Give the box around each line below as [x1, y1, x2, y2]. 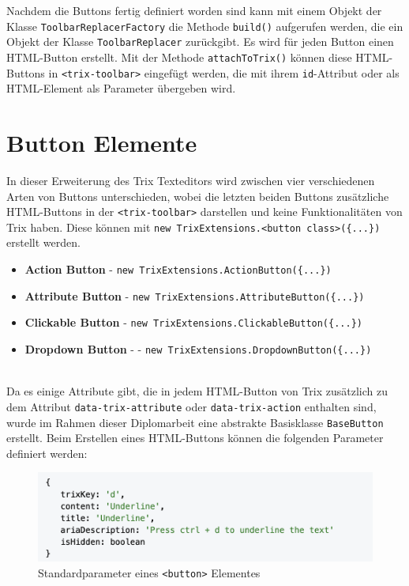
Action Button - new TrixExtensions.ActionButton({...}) [24, 261, 332, 278]
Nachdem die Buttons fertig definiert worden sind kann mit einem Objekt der [6, 2, 382, 18]
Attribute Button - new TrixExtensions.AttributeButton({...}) [24, 287, 365, 304]
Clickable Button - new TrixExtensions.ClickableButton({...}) [24, 314, 362, 331]
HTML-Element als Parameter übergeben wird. [6, 80, 236, 96]
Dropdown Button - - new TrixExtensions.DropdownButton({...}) [24, 341, 372, 357]
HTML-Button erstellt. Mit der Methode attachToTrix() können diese [6, 48, 352, 65]
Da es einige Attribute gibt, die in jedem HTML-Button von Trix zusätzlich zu [6, 383, 388, 399]
